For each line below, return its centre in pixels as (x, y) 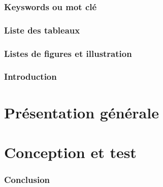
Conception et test (70, 152)
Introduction (30, 76)
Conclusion (27, 180)
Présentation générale (81, 112)
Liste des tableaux (42, 30)
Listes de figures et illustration (68, 53)
